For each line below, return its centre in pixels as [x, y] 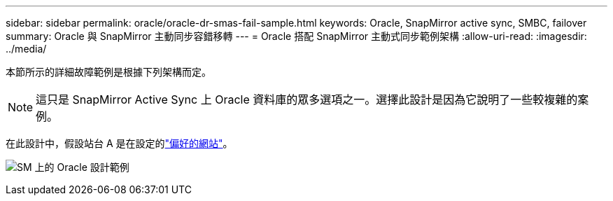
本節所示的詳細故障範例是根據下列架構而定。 [108, 72]
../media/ [26, 49]
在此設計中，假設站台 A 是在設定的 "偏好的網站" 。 [119, 143]
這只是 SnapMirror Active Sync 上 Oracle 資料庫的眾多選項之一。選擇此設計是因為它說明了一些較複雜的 [307, 99]
